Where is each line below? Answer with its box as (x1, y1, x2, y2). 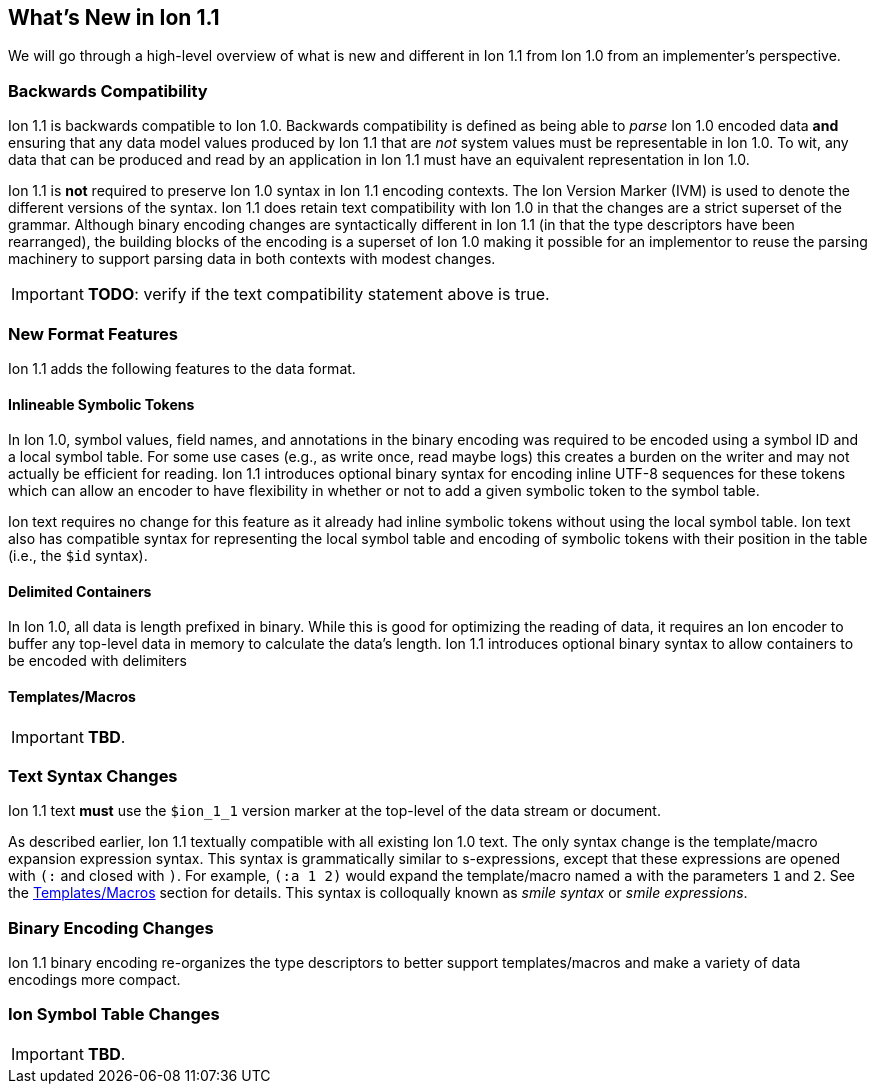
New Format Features (8, 323, 178, 344)
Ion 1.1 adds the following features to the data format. (8, 359, 356, 377)
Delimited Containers (8, 582, 152, 600)
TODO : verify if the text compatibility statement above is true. (87, 284, 550, 305)
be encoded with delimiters (8, 652, 187, 670)
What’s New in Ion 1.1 (8, 5, 220, 30)
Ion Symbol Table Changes (8, 1004, 220, 1025)
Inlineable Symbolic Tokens (8, 395, 195, 413)
